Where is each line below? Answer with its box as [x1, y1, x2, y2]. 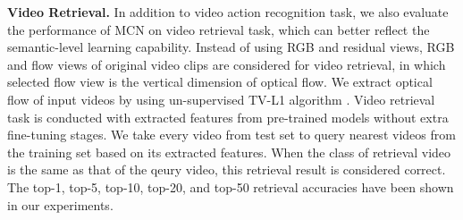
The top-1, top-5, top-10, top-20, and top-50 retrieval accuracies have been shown [7, 177, 454, 196]
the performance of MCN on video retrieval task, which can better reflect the [7, 20, 430, 38]
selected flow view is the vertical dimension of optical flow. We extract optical [7, 72, 433, 91]
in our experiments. [7, 195, 114, 214]
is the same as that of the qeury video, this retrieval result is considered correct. [7, 160, 446, 179]
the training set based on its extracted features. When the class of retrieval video [7, 142, 451, 161]
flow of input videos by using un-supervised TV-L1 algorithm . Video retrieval [7, 89, 435, 108]
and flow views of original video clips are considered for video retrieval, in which [7, 55, 446, 73]
